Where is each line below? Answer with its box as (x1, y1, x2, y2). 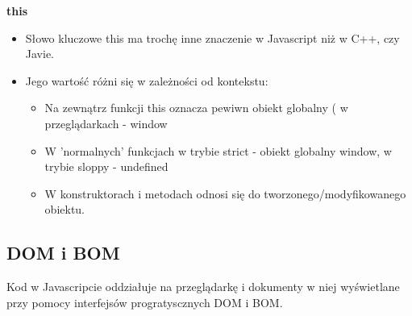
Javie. (25, 45, 54, 62)
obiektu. (44, 201, 85, 218)
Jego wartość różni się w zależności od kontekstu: (25, 72, 268, 89)
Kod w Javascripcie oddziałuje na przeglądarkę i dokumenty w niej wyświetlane (6, 278, 400, 295)
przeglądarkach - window (44, 114, 168, 131)
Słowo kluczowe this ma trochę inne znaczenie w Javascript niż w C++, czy (25, 29, 400, 46)
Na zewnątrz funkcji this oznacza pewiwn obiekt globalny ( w (44, 99, 348, 116)
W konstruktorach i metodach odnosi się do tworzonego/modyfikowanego (44, 185, 406, 202)
